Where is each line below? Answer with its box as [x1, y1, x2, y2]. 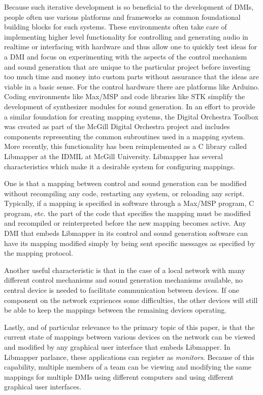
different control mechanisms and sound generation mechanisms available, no [4, 275, 243, 285]
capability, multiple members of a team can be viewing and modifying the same [4, 361, 252, 372]
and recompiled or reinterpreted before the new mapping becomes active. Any [4, 218, 246, 228]
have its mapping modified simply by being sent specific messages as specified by [4, 237, 255, 248]
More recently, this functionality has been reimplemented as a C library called [4, 141, 247, 151]
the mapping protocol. [4, 248, 73, 258]
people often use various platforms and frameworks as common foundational [4, 11, 241, 22]
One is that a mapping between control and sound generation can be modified [4, 178, 247, 189]
